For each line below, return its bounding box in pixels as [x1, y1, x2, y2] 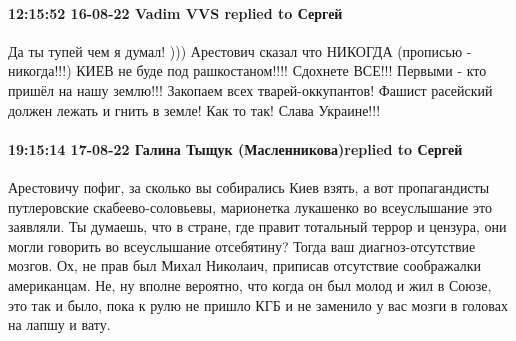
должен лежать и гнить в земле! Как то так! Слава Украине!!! [8, 99, 381, 120]
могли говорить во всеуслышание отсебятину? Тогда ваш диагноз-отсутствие [8, 235, 476, 256]
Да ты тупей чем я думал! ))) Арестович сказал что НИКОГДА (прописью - [8, 40, 472, 61]
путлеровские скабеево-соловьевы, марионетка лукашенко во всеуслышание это [8, 196, 492, 217]
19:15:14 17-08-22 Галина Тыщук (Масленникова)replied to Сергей [8, 138, 463, 159]
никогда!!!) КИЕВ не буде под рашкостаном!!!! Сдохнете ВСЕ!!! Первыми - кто [8, 60, 487, 81]
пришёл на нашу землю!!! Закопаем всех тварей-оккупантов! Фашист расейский [8, 79, 493, 100]
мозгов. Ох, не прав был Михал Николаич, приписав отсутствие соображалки [8, 255, 482, 276]
